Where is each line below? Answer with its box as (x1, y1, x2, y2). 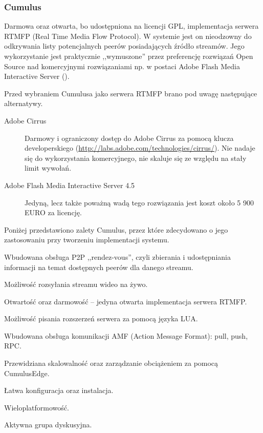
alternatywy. (4, 98, 43, 109)
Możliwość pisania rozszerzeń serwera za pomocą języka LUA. (4, 313, 198, 324)
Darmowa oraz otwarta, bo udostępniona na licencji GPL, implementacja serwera (4, 20, 259, 31)
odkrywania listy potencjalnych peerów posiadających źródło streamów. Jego (4, 40, 245, 51)
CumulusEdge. (4, 367, 50, 378)
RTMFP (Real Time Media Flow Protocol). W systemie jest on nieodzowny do (4, 30, 252, 41)
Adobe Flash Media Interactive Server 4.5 (4, 179, 135, 190)
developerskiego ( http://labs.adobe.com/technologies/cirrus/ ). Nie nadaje (25, 142, 255, 153)
